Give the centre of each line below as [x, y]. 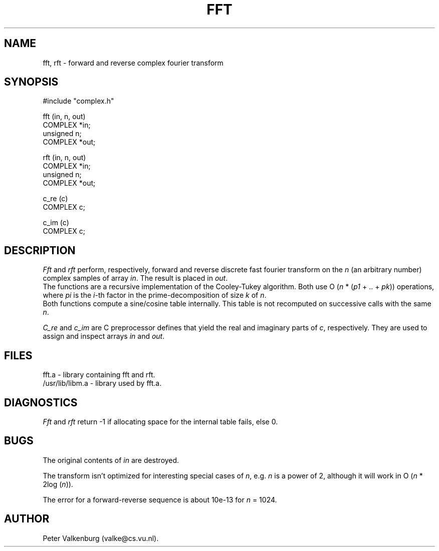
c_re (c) [55, 199]
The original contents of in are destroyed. [111, 460]
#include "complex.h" [78, 101]
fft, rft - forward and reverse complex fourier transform [133, 63]
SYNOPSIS [31, 82]
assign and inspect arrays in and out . [104, 336]
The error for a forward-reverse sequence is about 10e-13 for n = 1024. [160, 499]
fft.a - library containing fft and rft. [99, 375]
